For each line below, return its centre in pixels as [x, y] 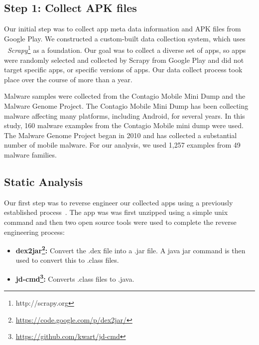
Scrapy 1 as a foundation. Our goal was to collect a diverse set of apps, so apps [127, 49]
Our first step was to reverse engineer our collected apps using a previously [119, 202]
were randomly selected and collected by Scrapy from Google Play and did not [124, 60]
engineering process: [34, 232]
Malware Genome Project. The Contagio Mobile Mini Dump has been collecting [126, 106]
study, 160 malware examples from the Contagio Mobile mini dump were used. [124, 125]
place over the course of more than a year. [68, 79]
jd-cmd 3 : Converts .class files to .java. [75, 278]
